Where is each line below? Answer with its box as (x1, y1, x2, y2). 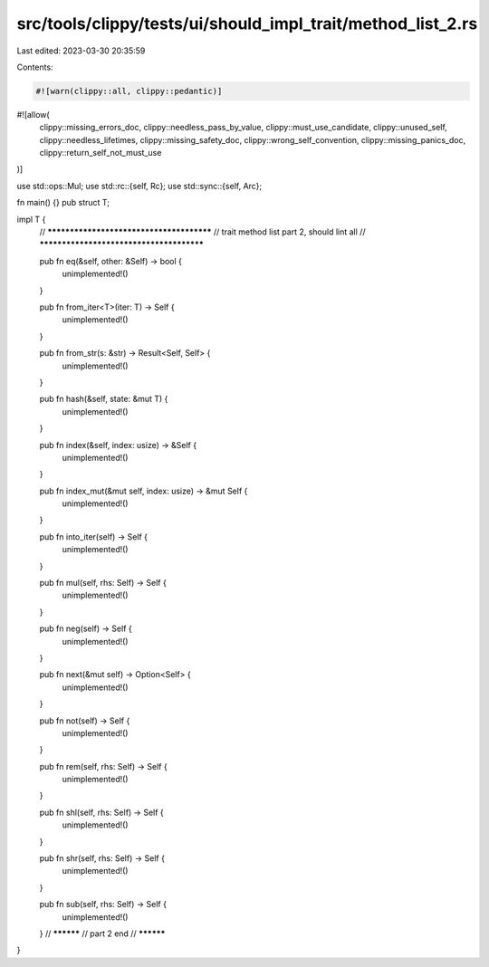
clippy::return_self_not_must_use (39, 148, 162, 158)
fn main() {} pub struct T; (16, 197, 110, 208)
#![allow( (16, 109, 50, 120)
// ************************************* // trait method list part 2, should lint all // (39, 226, 366, 237)
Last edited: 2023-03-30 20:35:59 (16, 45, 146, 56)
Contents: (16, 62, 53, 72)
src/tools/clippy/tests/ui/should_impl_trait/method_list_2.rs (16, 14, 478, 34)
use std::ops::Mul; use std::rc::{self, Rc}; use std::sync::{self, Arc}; (16, 180, 263, 191)
